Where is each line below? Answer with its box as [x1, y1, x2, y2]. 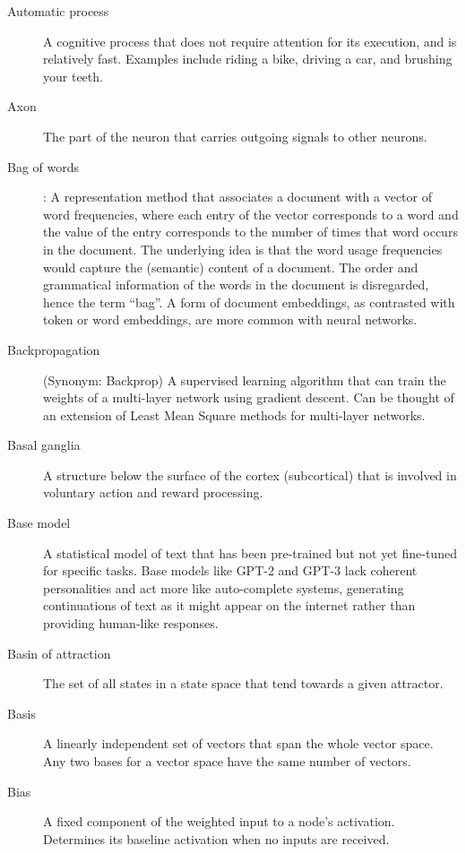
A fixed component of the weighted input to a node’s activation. [43, 812, 395, 831]
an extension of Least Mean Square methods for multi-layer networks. [43, 405, 426, 424]
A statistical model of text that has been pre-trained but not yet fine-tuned [43, 543, 457, 562]
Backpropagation [7, 340, 100, 358]
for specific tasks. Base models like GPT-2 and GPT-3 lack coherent [43, 561, 418, 580]
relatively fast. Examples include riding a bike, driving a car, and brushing [43, 49, 453, 68]
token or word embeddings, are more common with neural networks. [43, 310, 418, 329]
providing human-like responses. [43, 614, 219, 633]
